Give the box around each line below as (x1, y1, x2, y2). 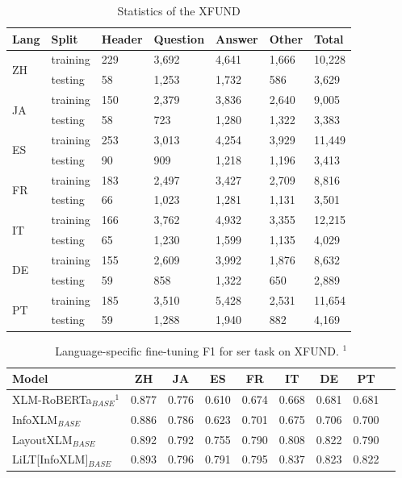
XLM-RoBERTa (12, 390, 92, 407)
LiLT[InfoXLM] (12, 451, 89, 468)
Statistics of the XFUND (117, 2, 241, 19)
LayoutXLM (12, 430, 73, 447)
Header (101, 30, 143, 47)
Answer (216, 30, 258, 47)
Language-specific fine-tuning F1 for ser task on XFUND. (55, 342, 339, 359)
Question (153, 30, 205, 47)
